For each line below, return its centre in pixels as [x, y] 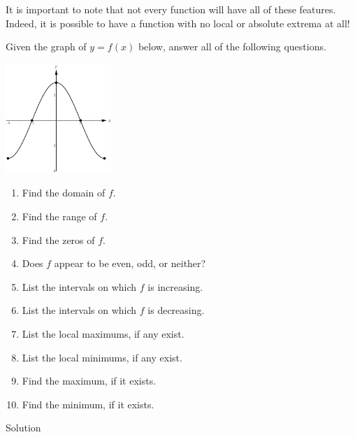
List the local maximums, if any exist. [103, 333]
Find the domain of [64, 193]
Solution [23, 428]
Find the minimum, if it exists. [88, 404]
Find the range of [59, 216]
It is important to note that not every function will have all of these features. [171, 9]
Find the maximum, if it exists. [89, 381]
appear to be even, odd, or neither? [130, 263]
